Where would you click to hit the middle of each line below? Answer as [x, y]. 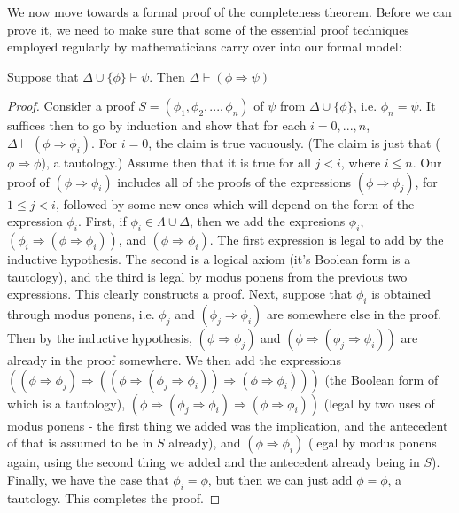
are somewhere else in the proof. [354, 313]
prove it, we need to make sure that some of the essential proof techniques [208, 29]
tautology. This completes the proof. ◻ [114, 497]
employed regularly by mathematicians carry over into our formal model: [205, 47]
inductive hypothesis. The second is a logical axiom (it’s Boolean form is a [209, 258]
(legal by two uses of [379, 403]
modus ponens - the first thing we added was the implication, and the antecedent [228, 425]
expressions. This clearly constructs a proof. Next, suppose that [180, 294]
